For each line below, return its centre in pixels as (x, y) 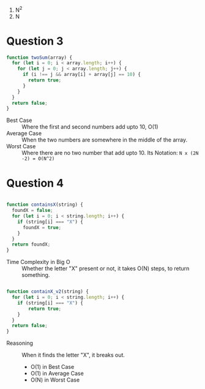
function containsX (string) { (45, 205)
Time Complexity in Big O (38, 262)
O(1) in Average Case (57, 374)
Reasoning (20, 343)
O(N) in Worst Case (55, 380)
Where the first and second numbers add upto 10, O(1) (90, 127)
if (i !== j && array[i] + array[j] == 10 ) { (81, 75)
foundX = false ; (32, 211)
